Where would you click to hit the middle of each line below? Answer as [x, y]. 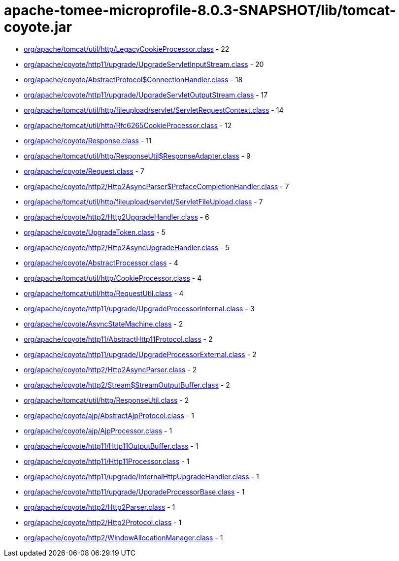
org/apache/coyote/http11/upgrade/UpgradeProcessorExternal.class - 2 [140, 354]
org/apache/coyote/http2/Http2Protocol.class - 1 [103, 522]
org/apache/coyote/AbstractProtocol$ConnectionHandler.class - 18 [133, 79]
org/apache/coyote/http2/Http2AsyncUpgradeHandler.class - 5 [127, 247]
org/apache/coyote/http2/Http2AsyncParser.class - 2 [110, 369]
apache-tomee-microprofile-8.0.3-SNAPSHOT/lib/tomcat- [200, 10]
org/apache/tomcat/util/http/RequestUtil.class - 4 [104, 293]
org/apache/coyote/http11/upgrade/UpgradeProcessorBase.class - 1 [134, 492]
